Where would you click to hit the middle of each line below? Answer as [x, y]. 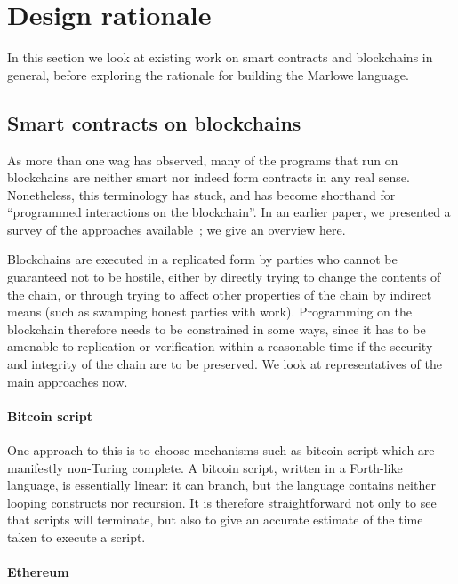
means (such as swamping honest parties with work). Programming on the [210, 312]
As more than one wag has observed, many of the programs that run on [203, 160]
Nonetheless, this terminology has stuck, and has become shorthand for [201, 194]
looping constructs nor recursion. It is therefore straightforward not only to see [222, 502]
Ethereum [38, 572]
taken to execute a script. [76, 537]
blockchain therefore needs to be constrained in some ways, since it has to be [217, 328]
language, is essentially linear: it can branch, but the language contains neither [221, 485]
